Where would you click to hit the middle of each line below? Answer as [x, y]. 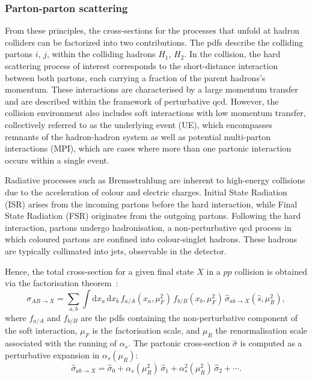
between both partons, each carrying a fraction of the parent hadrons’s [135, 77]
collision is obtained [271, 271]
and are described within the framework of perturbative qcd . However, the [142, 101]
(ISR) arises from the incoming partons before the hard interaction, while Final [151, 204]
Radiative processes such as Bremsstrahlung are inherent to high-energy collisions [155, 180]
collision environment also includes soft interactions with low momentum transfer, [155, 113]
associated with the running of [61, 343]
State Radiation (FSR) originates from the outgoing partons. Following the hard [153, 216]
